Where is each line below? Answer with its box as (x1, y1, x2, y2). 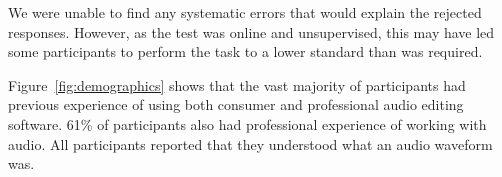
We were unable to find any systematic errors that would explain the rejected (8, 2, 482, 22)
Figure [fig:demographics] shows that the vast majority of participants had (8, 74, 466, 95)
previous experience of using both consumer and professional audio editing (8, 94, 464, 115)
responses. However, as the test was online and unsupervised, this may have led (8, 21, 495, 42)
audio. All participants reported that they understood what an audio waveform (8, 133, 493, 154)
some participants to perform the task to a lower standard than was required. (8, 41, 483, 62)
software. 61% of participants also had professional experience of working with (8, 113, 487, 134)
